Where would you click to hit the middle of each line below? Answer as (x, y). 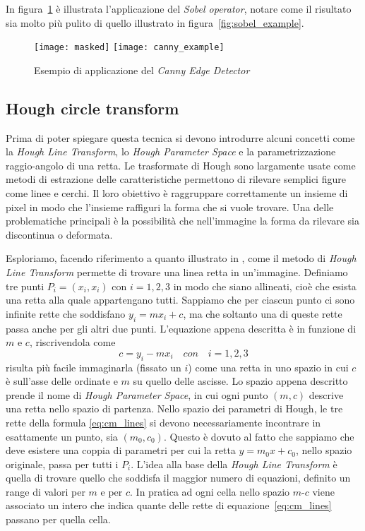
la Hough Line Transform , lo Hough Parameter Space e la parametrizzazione (171, 151)
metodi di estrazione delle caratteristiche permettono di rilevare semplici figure (176, 179)
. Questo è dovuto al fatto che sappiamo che (259, 436)
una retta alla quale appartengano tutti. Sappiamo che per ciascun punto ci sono (180, 300)
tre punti (25, 286)
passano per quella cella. (58, 519)
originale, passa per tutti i (62, 464)
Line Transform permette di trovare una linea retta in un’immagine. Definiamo (177, 272)
